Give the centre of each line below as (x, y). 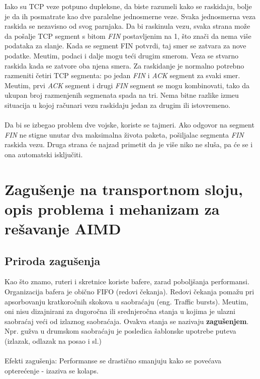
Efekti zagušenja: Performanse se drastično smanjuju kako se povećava (113, 361)
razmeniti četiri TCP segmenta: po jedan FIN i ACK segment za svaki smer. (122, 75)
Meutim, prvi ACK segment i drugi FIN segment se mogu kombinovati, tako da (127, 85)
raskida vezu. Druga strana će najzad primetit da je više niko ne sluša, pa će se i (129, 144)
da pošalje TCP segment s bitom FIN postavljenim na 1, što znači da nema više (128, 36)
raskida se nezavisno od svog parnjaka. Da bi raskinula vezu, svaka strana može (127, 26)
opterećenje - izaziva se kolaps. (52, 370)
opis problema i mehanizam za (112, 208)
